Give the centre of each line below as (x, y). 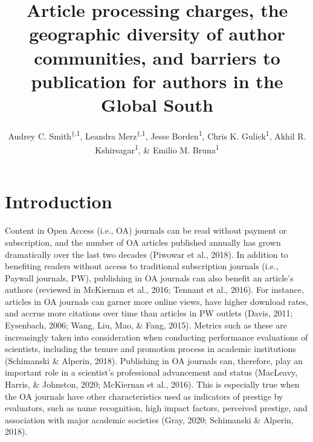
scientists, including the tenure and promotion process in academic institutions (150, 349)
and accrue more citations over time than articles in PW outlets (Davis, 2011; (149, 313)
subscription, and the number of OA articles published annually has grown (143, 242)
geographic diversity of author (157, 34)
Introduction (59, 201)
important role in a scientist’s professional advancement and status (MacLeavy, (151, 372)
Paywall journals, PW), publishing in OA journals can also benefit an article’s (149, 277)
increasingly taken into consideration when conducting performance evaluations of (156, 337)
